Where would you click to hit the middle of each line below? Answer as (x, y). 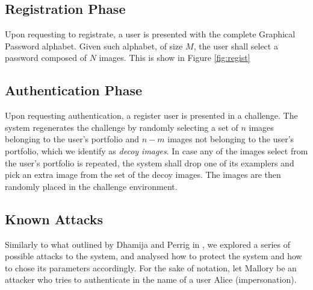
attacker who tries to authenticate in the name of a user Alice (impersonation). (151, 279)
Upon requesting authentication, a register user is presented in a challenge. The (151, 115)
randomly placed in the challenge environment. (91, 186)
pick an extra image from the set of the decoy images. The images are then (143, 175)
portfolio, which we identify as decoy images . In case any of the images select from (156, 150)
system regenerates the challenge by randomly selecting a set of (122, 127)
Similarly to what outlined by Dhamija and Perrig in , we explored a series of (148, 244)
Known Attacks (54, 219)
